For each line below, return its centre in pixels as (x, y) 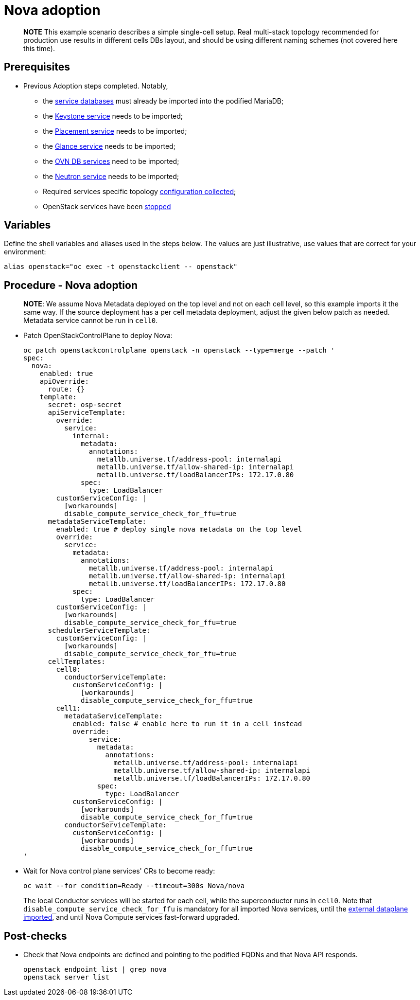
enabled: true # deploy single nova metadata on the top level (179, 529)
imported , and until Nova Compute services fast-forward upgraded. (131, 917)
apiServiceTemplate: (87, 413)
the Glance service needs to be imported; (109, 146)
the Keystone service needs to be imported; (113, 116)
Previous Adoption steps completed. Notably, (96, 86)
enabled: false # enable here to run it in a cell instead (187, 724)
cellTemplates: (77, 662)
